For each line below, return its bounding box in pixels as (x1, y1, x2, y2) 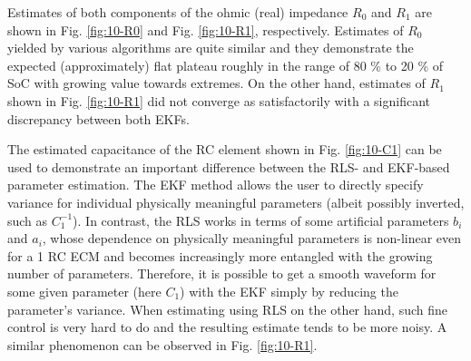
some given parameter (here (7, 281, 162, 300)
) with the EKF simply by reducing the (180, 281, 398, 300)
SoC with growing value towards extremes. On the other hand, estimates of (7, 73, 426, 93)
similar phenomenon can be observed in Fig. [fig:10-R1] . (7, 335, 318, 354)
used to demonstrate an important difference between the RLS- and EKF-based (7, 157, 450, 176)
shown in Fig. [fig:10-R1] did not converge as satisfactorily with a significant (7, 91, 430, 110)
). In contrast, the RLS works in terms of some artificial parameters (73, 210, 449, 229)
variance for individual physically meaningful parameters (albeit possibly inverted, (7, 192, 465, 211)
